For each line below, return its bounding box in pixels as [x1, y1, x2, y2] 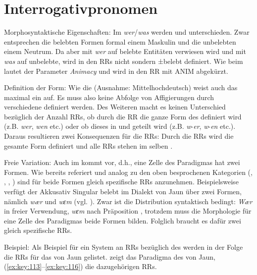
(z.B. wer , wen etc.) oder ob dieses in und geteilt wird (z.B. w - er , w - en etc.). [4, 121, 236, 131]
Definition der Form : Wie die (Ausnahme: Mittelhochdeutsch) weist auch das [4, 82, 238, 93]
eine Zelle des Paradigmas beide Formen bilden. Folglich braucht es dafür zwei [4, 215, 241, 225]
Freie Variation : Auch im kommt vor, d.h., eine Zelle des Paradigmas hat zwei [4, 157, 240, 167]
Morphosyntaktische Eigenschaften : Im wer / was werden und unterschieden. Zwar [4, 27, 250, 37]
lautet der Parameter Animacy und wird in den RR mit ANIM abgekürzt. [4, 65, 228, 76]
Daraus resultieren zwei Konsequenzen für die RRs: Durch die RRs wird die [4, 131, 234, 141]
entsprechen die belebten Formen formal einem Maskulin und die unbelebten [4, 36, 236, 47]
